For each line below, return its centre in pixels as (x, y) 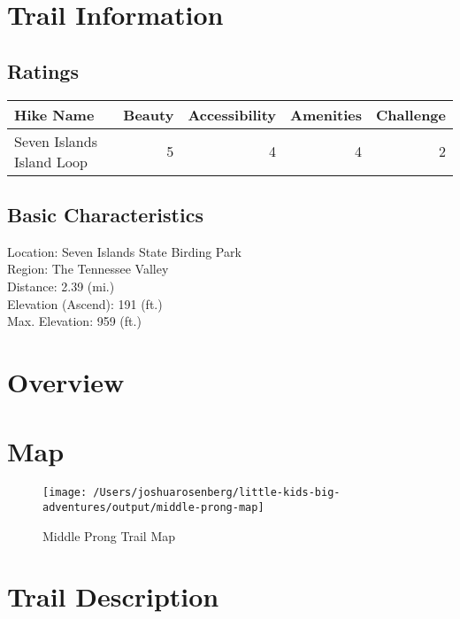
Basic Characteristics (105, 214)
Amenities (326, 114)
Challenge (411, 114)
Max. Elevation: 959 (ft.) (74, 321)
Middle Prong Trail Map (109, 535)
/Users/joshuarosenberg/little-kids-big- (217, 493)
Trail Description (113, 596)
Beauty (149, 114)
